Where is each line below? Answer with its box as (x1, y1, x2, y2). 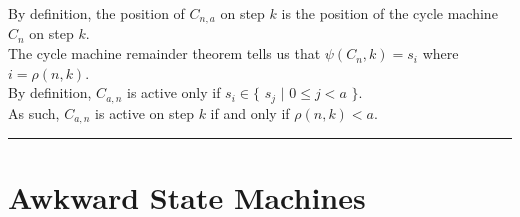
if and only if (210, 102, 290, 123)
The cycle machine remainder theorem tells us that (8, 43, 321, 64)
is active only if (127, 82, 221, 103)
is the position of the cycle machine (281, 3, 498, 23)
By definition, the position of (8, 3, 185, 23)
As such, (8, 102, 60, 123)
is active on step (95, 102, 194, 123)
